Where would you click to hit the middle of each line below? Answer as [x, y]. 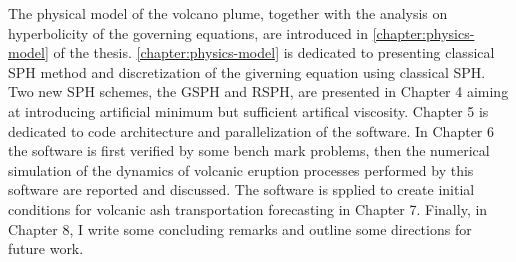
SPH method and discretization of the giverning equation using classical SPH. [247, 71]
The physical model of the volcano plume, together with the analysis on [228, 13]
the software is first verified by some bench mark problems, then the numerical [249, 150]
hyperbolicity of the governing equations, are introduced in [188, 32]
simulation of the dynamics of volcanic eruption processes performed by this [241, 169]
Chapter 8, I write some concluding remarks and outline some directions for [240, 228]
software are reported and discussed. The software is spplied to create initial [241, 189]
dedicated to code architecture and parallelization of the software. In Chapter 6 [251, 130]
